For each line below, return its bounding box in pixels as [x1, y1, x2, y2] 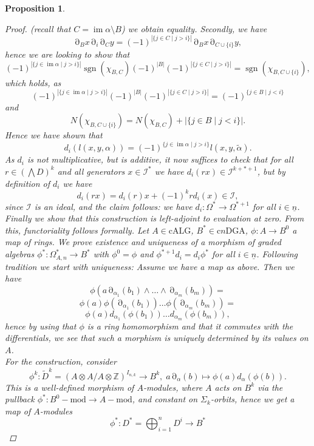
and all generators [57, 164, 125, 177]
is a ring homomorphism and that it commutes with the [87, 319, 293, 332]
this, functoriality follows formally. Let [5, 223, 149, 236]
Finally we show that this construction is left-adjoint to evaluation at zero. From [5, 212, 304, 225]
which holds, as [5, 76, 61, 89]
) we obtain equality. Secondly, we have [121, 22, 267, 35]
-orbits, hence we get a [210, 393, 295, 405]
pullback [5, 393, 35, 405]
